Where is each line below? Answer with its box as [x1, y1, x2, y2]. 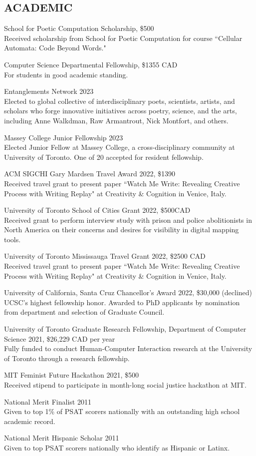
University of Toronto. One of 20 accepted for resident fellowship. [4, 151, 204, 162]
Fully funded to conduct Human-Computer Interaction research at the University [4, 343, 253, 354]
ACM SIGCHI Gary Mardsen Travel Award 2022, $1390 [4, 168, 176, 179]
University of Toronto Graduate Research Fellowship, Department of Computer [4, 324, 247, 334]
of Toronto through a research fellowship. [4, 353, 130, 363]
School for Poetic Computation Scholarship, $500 [4, 23, 154, 33]
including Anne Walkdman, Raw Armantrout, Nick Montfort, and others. [4, 115, 229, 125]
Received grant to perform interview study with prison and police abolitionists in [4, 214, 252, 225]
